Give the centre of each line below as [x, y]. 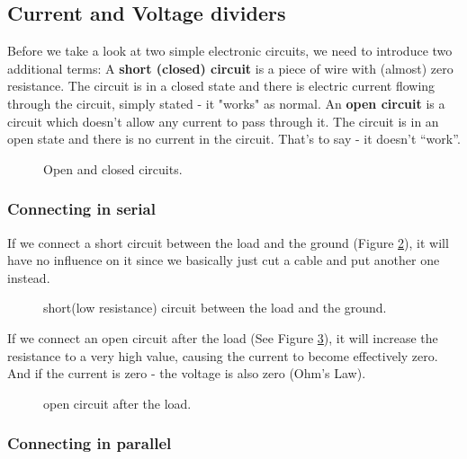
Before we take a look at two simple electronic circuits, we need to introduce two [230, 51]
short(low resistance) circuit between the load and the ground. [215, 308]
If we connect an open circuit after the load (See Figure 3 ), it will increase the [223, 337]
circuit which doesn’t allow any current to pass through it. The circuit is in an [223, 121]
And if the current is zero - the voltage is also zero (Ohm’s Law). [187, 373]
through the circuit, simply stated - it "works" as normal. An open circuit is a [226, 103]
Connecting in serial [81, 209]
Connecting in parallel [90, 443]
